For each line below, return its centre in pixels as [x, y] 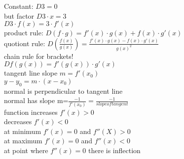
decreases [18, 121]
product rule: [24, 33]
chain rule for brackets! [39, 56]
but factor [19, 15]
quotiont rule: [25, 43]
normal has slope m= [36, 100]
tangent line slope [31, 73]
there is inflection [114, 150]
